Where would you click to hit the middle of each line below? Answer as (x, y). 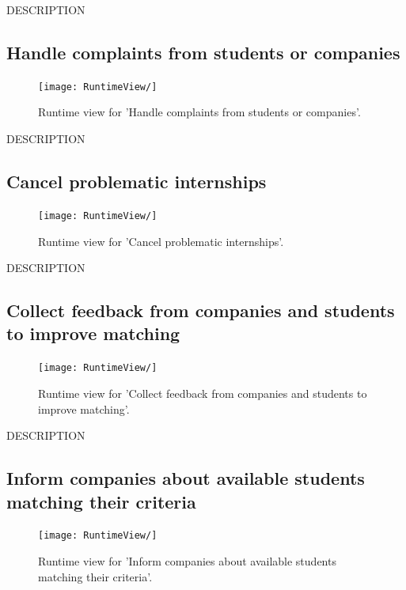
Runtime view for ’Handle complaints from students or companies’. (199, 112)
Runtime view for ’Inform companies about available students (187, 560)
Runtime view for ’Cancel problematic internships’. (161, 241)
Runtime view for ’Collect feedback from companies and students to (203, 393)
